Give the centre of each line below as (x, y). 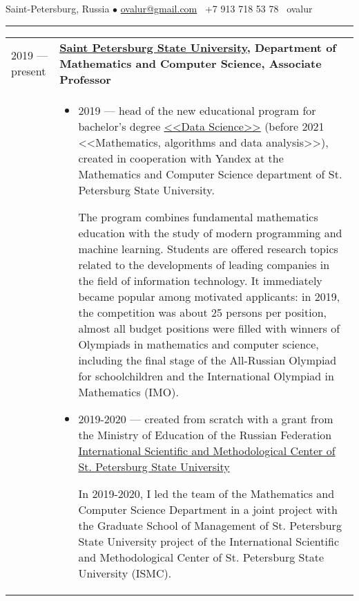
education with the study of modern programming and (210, 232)
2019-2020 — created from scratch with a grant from (206, 418)
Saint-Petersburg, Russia (58, 8)
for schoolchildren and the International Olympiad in (206, 376)
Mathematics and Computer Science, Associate (191, 63)
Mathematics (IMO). (128, 391)
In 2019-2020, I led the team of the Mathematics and (206, 493)
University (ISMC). (125, 573)
